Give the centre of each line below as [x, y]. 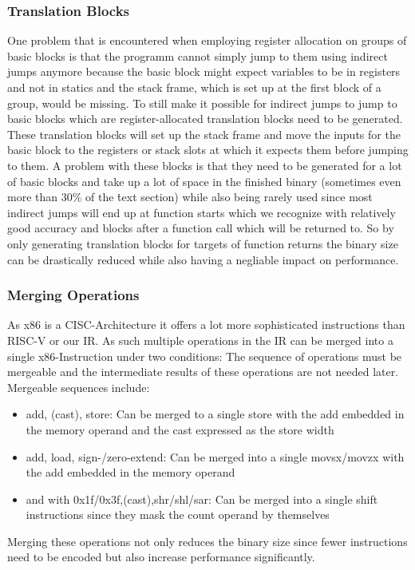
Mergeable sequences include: [79, 387]
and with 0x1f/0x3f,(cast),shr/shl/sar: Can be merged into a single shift [202, 499]
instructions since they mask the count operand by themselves [178, 515]
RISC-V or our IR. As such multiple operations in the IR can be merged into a [200, 340]
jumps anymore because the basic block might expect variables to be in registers [204, 71]
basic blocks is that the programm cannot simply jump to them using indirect [198, 55]
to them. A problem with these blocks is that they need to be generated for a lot [205, 165]
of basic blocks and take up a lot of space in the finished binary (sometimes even [204, 181]
